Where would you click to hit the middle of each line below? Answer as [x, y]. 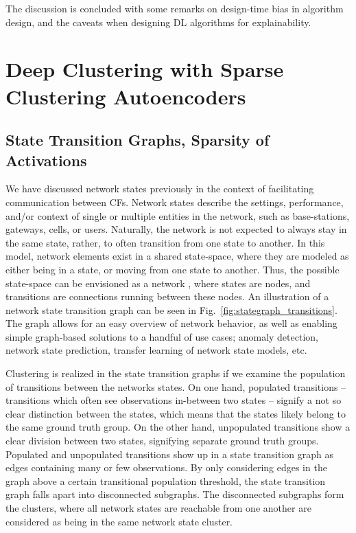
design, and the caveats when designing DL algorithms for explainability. [158, 22]
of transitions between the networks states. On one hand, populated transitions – [176, 386]
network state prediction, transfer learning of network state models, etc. [156, 350]
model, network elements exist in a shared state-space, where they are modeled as [177, 256]
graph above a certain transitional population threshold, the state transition [166, 480]
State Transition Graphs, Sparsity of [138, 140]
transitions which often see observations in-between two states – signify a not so [174, 400]
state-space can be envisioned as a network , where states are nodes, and [158, 283]
